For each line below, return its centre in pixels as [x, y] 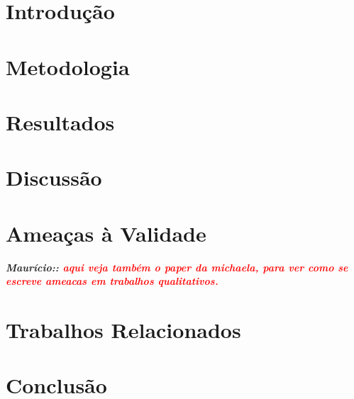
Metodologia [68, 66]
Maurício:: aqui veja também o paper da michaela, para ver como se [177, 267]
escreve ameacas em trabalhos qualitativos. [112, 281]
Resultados [60, 122]
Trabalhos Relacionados [123, 330]
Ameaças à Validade [106, 233]
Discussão [54, 178]
